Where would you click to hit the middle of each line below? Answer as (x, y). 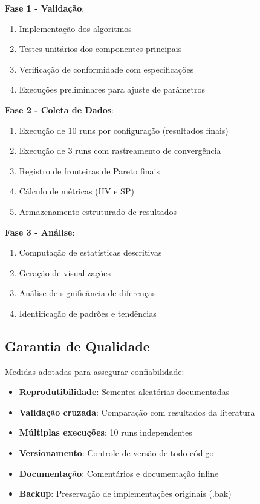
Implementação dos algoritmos (75, 28)
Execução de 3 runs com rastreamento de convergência (120, 151)
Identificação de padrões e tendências (88, 313)
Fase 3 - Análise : (40, 232)
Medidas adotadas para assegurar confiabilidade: (95, 371)
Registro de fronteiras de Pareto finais (89, 171)
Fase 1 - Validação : (45, 8)
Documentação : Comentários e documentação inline (119, 473)
